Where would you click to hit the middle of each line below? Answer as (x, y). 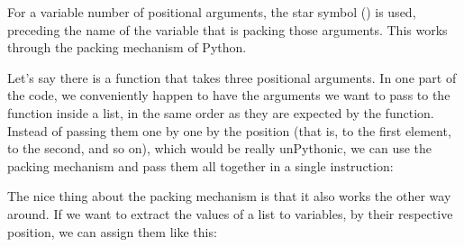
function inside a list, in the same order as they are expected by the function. (221, 112)
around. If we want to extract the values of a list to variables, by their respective (230, 213)
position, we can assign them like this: (112, 231)
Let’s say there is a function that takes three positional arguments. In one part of (232, 77)
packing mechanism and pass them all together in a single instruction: (200, 165)
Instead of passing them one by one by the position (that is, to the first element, (229, 130)
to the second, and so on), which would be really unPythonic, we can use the (220, 148)
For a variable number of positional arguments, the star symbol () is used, (212, 12)
